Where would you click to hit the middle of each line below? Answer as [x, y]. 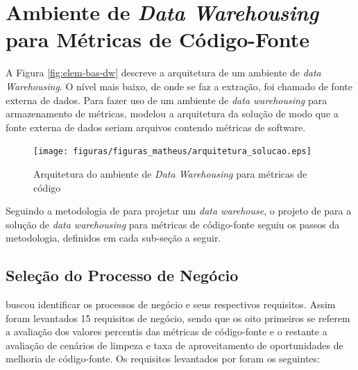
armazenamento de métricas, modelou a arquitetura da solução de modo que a [172, 113]
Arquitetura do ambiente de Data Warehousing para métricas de [170, 173]
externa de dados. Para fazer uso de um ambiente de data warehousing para [167, 100]
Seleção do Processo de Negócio [122, 275]
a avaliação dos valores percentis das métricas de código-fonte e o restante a [167, 331]
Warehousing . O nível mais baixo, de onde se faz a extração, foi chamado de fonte [179, 86]
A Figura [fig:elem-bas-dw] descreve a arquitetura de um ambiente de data [163, 73]
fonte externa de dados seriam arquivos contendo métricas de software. [156, 127]
